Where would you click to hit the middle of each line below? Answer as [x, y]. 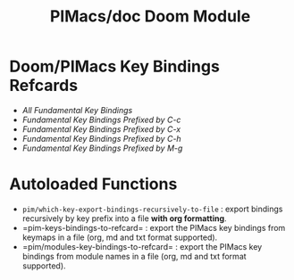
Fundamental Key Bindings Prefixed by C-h [101, 138]
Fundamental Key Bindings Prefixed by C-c [101, 119]
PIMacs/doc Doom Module [150, 16]
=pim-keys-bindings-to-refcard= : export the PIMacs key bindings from [154, 227]
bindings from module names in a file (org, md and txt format [134, 256]
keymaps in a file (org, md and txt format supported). [120, 237]
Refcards [44, 86]
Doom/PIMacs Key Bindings [115, 66]
